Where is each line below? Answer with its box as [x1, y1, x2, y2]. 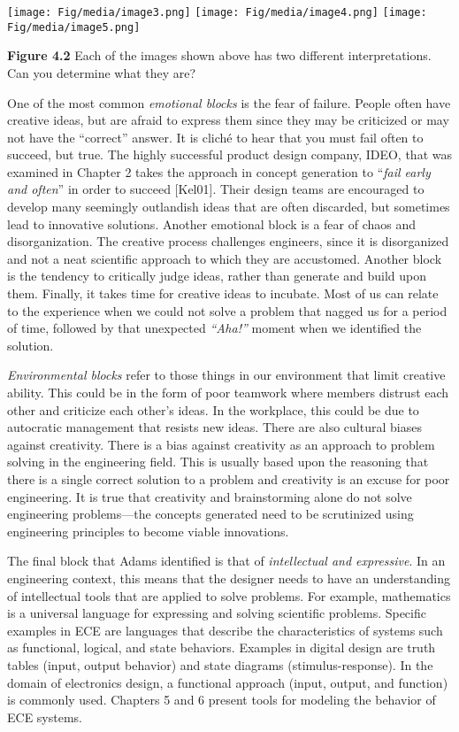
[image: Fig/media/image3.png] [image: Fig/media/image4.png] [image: [7, 6, 427, 19]
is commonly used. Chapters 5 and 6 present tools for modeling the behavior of [7, 690, 436, 709]
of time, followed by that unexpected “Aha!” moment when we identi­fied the [7, 319, 422, 337]
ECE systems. [7, 707, 82, 726]
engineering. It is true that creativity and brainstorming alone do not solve [7, 487, 412, 505]
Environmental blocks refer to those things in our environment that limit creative [7, 366, 446, 384]
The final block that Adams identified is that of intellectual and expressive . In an [7, 551, 446, 570]
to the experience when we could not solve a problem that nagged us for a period [7, 301, 448, 320]
